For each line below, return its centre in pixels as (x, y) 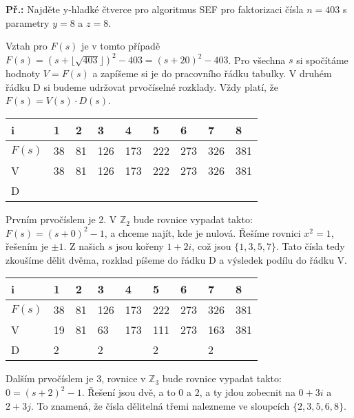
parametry (28, 22)
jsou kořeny (139, 246)
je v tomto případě (121, 46)
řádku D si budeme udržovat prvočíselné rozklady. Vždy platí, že (142, 86)
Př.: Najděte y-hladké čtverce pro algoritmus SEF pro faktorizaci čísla (155, 9)
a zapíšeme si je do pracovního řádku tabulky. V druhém (212, 73)
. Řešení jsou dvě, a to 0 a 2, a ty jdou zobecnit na (188, 392)
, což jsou (211, 246)
